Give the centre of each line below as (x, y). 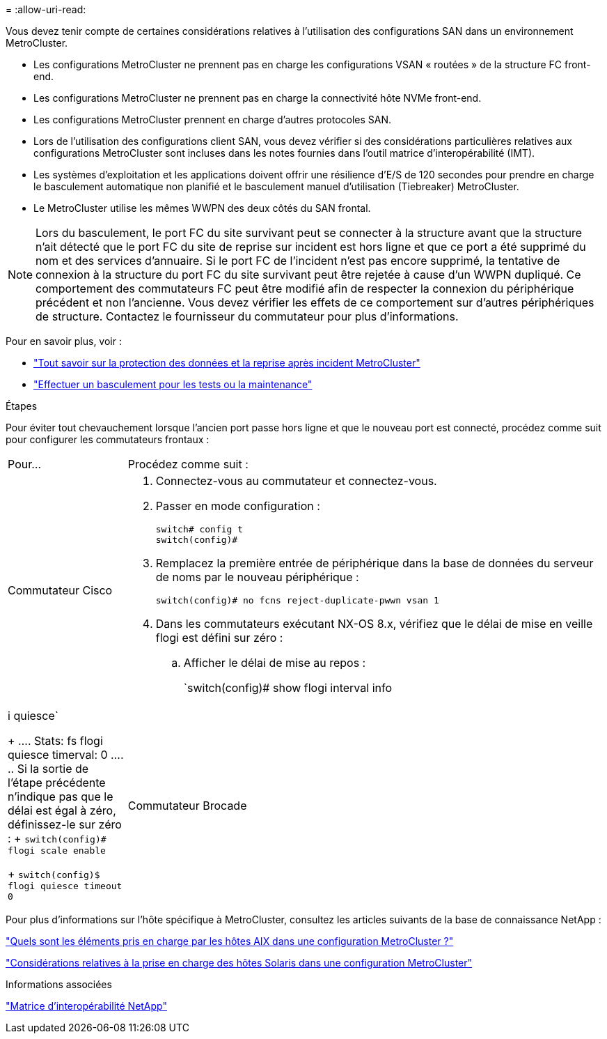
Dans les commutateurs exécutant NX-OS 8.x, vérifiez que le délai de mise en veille (374, 624)
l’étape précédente (57, 783)
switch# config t (199, 529)
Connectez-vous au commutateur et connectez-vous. (296, 481)
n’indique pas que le (61, 796)
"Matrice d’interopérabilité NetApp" (86, 1006)
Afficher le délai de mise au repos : (275, 663)
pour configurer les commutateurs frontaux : (108, 439)
